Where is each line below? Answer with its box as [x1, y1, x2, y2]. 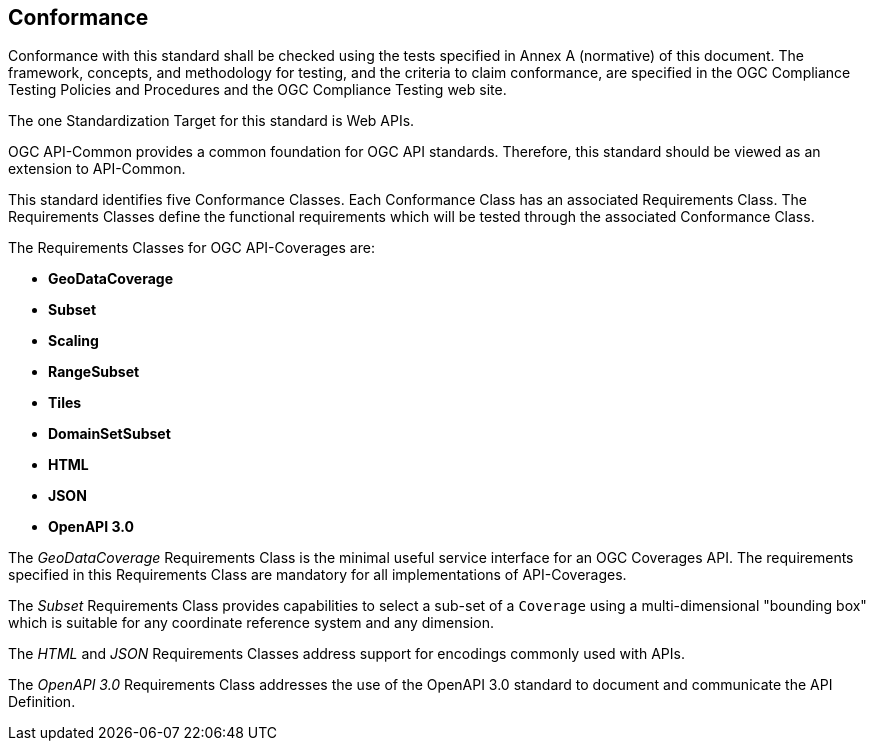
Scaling [48, 332, 99, 350]
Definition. [8, 693, 76, 711]
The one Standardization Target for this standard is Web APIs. [8, 112, 415, 130]
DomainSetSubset [48, 425, 171, 443]
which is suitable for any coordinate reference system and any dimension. [8, 614, 494, 632]
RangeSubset [48, 363, 140, 381]
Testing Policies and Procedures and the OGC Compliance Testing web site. [8, 81, 507, 99]
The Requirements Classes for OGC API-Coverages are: [8, 239, 375, 257]
